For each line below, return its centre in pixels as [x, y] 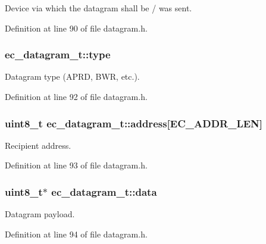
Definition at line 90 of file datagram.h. [76, 28]
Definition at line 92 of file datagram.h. [76, 96]
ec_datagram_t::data [104, 191]
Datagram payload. [40, 214]
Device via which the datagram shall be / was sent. [98, 8]
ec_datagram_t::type [58, 54]
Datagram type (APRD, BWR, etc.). [72, 76]
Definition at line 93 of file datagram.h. [76, 165]
